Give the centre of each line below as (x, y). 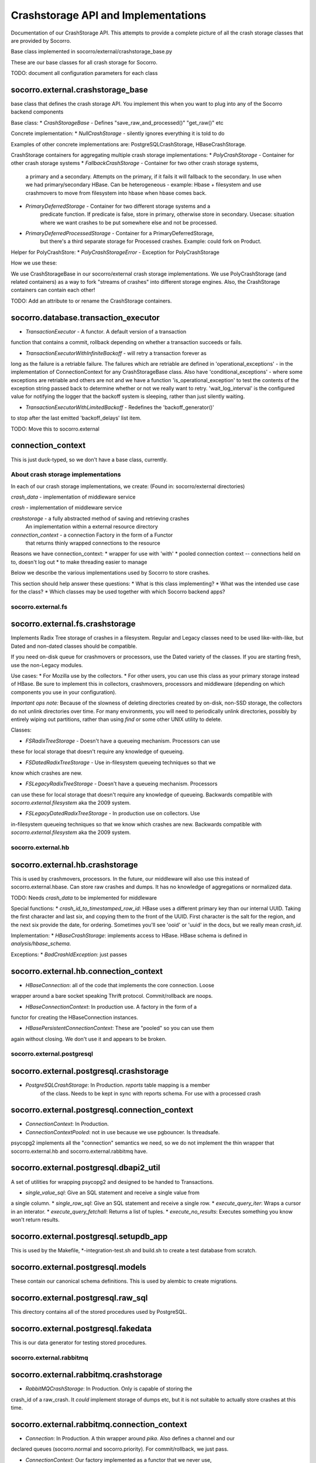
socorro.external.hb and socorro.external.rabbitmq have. (79, 1151)
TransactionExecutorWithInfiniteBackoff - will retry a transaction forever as (116, 353)
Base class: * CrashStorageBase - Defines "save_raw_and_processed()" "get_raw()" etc (117, 122)
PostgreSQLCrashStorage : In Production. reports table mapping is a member (118, 1085)
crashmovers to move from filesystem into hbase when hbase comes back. (116, 193)
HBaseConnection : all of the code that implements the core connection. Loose (120, 985)
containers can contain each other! (53, 290)
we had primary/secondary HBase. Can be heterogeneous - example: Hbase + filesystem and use (143, 185)
